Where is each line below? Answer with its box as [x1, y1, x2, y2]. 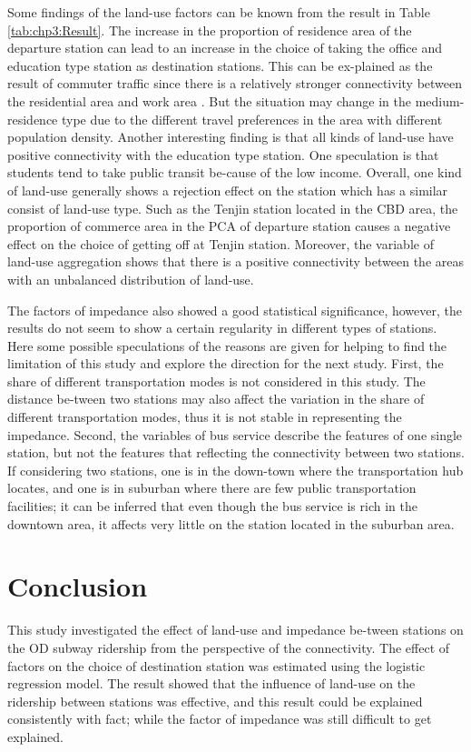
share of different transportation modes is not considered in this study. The [7, 371, 426, 390]
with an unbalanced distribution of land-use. [7, 269, 254, 288]
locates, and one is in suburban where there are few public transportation [7, 478, 417, 497]
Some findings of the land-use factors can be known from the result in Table [7, 3, 430, 21]
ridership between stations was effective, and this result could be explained [7, 691, 423, 710]
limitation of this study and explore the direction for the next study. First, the [7, 354, 444, 373]
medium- [415, 91, 465, 110]
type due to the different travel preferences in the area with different [61, 109, 443, 128]
